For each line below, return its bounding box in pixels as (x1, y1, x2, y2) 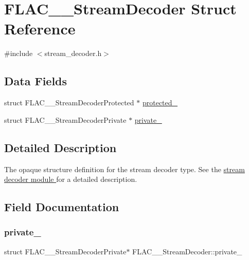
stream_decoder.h (44, 48, 102, 59)
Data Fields (4, 73, 67, 89)
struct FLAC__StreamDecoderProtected (4, 97, 134, 108)
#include (4, 48, 33, 59)
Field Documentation (4, 199, 119, 215)
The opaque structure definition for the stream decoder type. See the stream (4, 163, 245, 174)
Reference (4, 18, 76, 39)
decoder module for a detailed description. (4, 174, 137, 184)
